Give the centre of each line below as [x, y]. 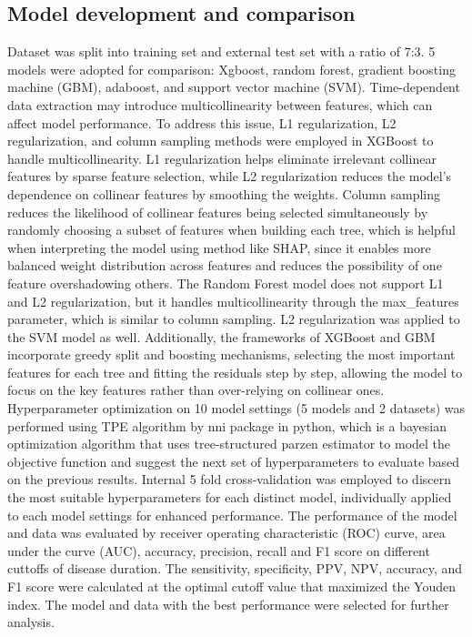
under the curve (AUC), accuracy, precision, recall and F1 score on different [219, 550]
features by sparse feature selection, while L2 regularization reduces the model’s [230, 176]
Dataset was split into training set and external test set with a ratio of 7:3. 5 [221, 51]
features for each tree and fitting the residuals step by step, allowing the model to [235, 372]
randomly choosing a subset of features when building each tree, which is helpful [231, 230]
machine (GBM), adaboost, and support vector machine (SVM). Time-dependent [234, 87]
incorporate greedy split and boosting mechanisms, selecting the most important [231, 354]
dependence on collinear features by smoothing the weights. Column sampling [224, 193]
